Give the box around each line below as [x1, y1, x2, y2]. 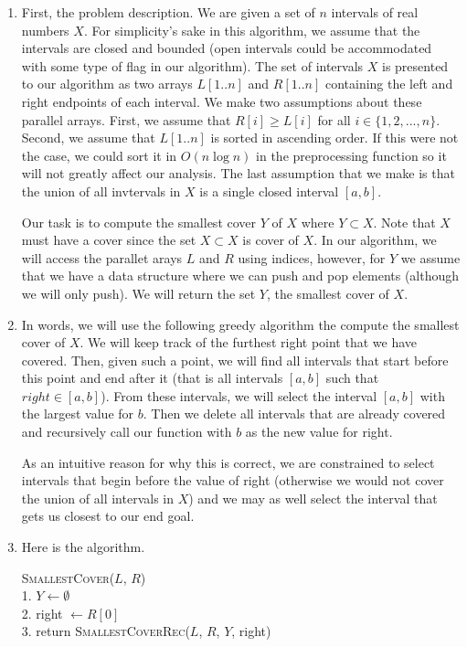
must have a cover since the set [21, 230, 196, 249]
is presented [382, 56, 449, 75]
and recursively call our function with [21, 422, 232, 441]
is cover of [242, 230, 299, 249]
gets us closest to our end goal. [21, 506, 195, 525]
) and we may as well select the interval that [188, 488, 438, 507]
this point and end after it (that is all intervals [21, 368, 283, 387]
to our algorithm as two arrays [21, 74, 193, 93]
